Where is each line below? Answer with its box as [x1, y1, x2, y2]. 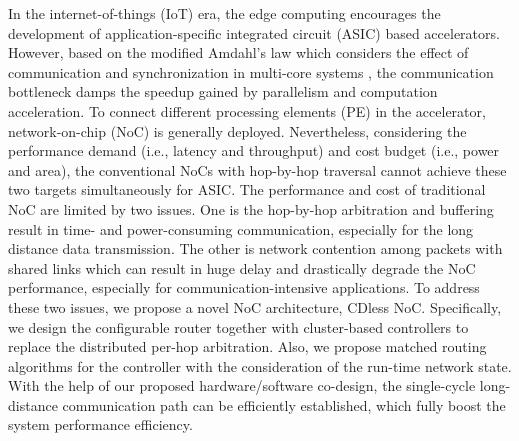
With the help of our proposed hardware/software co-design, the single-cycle [8, 375, 476, 396]
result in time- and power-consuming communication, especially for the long [8, 218, 474, 239]
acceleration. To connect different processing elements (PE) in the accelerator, [8, 100, 486, 121]
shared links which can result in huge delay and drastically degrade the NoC [8, 257, 476, 278]
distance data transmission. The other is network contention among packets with [8, 238, 503, 259]
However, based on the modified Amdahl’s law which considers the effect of [8, 42, 469, 63]
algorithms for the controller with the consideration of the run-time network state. [8, 355, 512, 376]
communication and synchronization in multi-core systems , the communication [8, 61, 494, 82]
